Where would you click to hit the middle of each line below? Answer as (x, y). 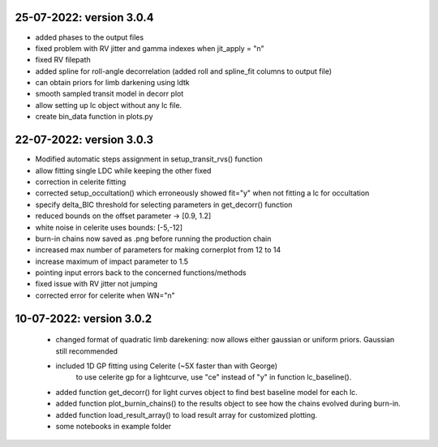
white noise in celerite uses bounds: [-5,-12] (109, 227)
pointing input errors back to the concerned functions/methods (141, 273)
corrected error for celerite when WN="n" (105, 295)
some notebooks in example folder (114, 426)
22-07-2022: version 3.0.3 (84, 140)
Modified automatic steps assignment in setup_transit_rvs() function (149, 159)
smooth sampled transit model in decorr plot (109, 94)
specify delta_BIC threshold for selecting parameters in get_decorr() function (164, 204)
